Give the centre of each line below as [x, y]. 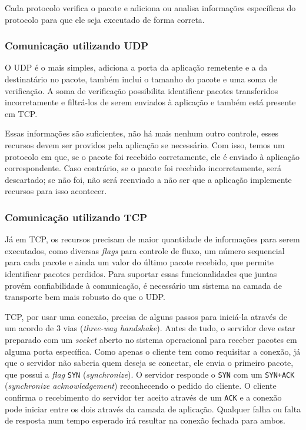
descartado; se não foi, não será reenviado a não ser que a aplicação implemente [148, 179]
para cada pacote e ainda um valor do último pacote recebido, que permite [139, 262]
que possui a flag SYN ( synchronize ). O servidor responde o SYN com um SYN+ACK [150, 374]
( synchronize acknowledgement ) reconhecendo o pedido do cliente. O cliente [141, 386]
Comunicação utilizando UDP [77, 46]
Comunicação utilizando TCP [76, 217]
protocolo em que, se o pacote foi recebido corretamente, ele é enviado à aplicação [152, 156]
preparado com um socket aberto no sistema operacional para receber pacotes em [151, 339]
